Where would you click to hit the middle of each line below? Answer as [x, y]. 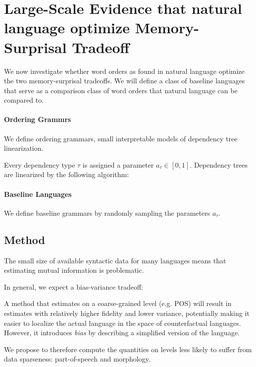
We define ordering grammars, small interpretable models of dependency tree [121, 138]
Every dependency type [40, 164]
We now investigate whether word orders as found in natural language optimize [124, 71]
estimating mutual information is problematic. [74, 270]
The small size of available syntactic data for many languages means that [115, 260]
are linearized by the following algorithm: [67, 174]
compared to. [24, 100]
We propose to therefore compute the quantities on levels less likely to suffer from [128, 349]
